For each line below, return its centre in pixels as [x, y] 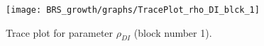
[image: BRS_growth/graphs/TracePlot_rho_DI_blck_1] [133, 10]
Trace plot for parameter [60, 32]
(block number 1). [173, 32]
